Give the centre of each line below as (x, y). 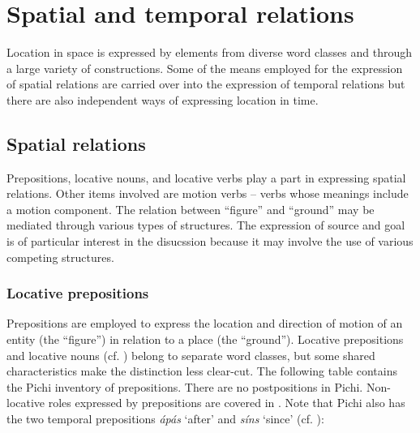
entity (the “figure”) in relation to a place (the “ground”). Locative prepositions (205, 339)
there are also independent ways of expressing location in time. (163, 99)
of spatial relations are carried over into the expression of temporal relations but (206, 84)
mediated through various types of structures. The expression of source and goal (206, 225)
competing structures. (60, 257)
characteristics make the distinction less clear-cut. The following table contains (202, 371)
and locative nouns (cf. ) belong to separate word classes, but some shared (191, 355)
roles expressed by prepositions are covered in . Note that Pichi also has (227, 403)
